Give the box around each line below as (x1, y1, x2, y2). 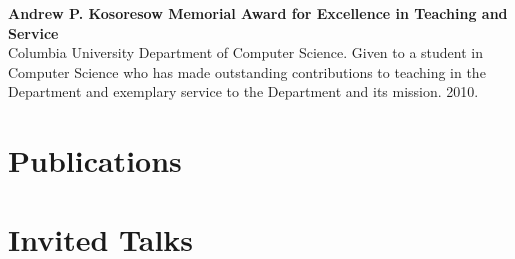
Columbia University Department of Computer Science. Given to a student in (8, 42, 484, 63)
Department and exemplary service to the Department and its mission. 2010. (8, 81, 479, 102)
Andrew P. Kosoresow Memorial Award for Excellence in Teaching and (8, 3, 508, 23)
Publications (8, 140, 182, 181)
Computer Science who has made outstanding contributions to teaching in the (8, 61, 486, 82)
